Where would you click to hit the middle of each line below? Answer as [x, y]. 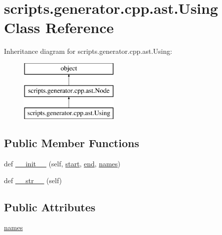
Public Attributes [50, 207]
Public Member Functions [72, 143]
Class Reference [59, 27]
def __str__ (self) [33, 180]
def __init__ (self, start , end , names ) [62, 164]
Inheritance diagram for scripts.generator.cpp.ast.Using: [88, 51]
